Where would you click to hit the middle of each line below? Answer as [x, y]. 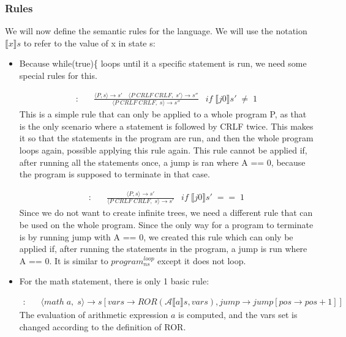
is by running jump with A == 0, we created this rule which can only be [156, 236]
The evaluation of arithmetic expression [94, 315]
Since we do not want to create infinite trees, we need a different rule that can [166, 213]
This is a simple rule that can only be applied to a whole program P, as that [163, 114]
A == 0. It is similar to [64, 260]
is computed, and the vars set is [238, 315]
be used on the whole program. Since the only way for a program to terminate [166, 225]
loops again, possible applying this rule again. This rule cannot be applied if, [163, 150]
